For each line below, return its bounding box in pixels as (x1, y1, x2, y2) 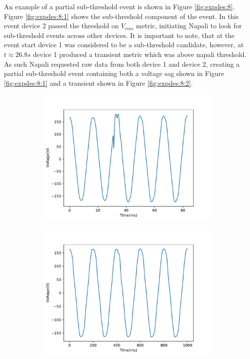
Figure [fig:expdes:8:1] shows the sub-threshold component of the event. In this (4, 11, 239, 21)
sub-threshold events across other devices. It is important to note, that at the (4, 30, 234, 40)
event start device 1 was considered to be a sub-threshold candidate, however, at (4, 39, 244, 50)
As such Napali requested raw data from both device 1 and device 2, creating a (4, 58, 240, 69)
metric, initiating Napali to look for (136, 20, 242, 31)
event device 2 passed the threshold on (4, 20, 119, 31)
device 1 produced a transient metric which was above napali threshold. (33, 49, 247, 59)
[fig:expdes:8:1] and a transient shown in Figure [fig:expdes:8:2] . (4, 77, 193, 88)
